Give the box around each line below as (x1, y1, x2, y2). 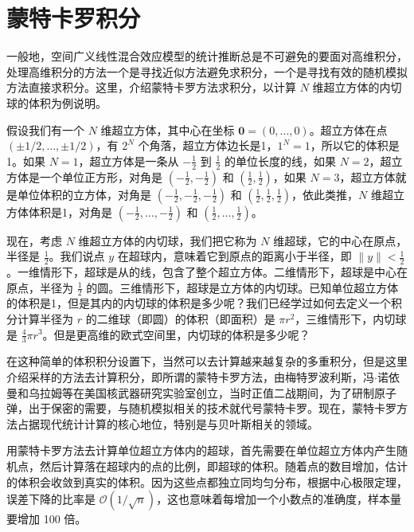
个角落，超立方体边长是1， (138, 137, 278, 154)
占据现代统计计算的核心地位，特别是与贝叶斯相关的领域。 (17, 415, 318, 432)
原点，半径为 (6, 279, 73, 295)
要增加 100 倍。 (6, 510, 87, 527)
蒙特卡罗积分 (6, 2, 141, 34)
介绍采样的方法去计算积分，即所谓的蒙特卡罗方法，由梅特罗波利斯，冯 (6, 368, 374, 385)
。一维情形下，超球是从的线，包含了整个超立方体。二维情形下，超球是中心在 (6, 263, 408, 280)
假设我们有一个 (6, 121, 84, 138)
